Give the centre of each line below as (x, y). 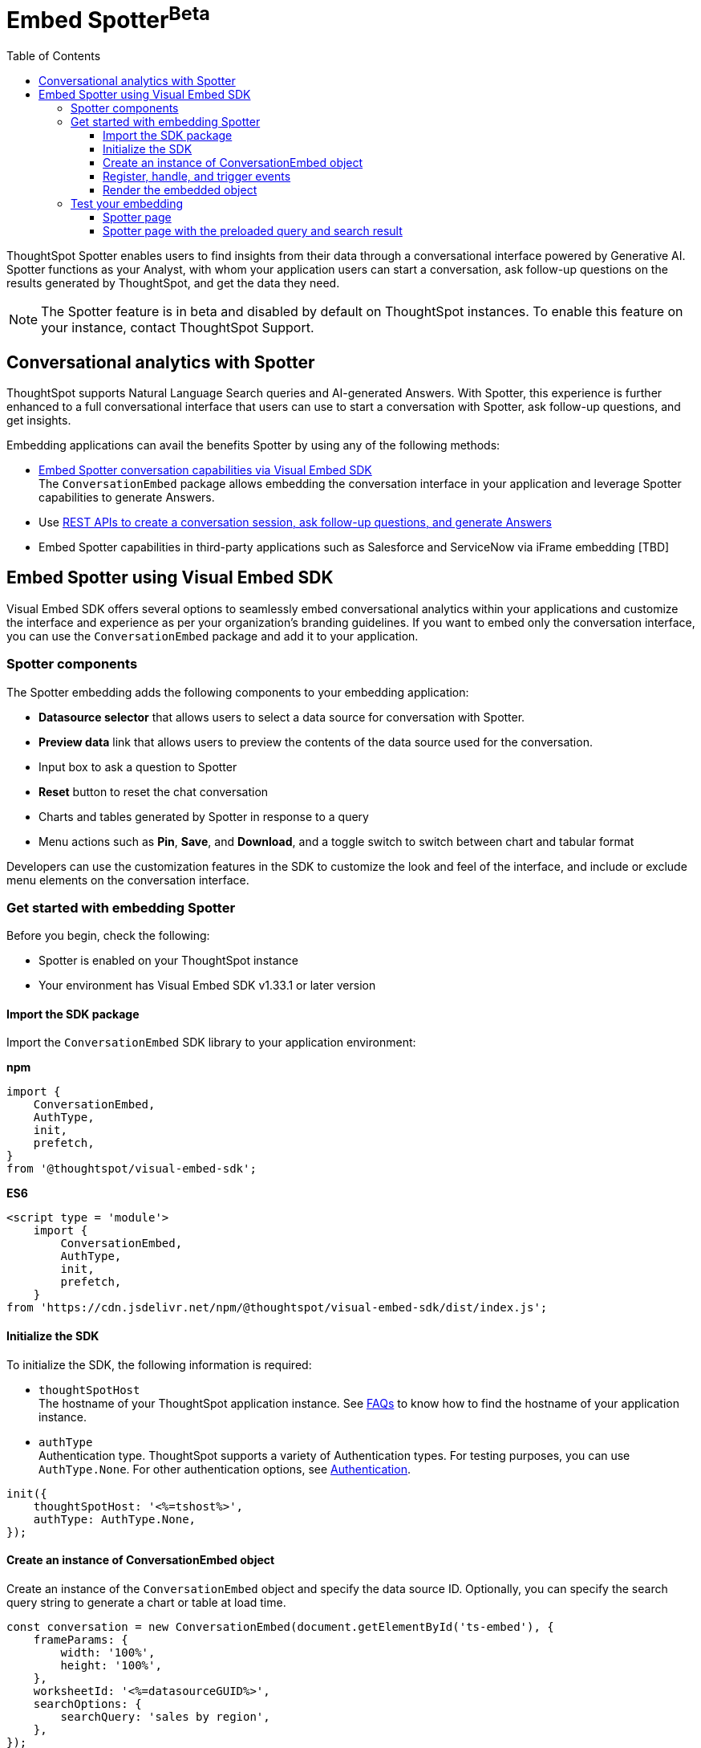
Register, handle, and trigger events (197, 177)
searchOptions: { (87, 1703)
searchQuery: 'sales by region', (165, 1716)
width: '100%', (108, 1652)
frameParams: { (81, 1639)
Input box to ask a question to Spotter (138, 766)
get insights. (39, 420)
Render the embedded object (180, 190)
